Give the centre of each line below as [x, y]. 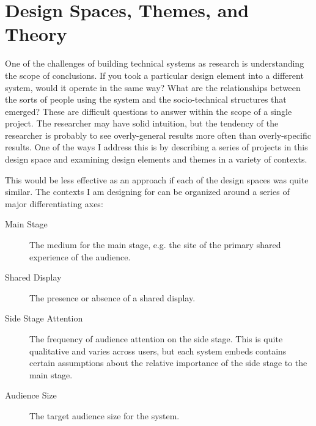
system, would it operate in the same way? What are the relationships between [153, 87]
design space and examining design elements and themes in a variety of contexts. [156, 159]
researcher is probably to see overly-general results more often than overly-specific [158, 135]
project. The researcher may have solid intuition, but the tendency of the [142, 123]
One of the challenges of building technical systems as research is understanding [155, 63]
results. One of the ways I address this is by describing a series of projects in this [156, 147]
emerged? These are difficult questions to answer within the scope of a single [149, 111]
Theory [36, 34]
